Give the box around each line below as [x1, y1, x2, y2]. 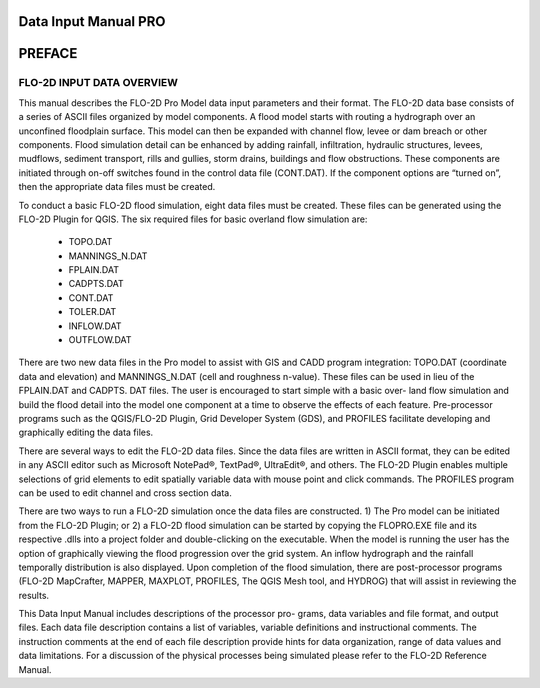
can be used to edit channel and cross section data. [18, 486, 232, 499]
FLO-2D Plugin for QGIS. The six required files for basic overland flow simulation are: [18, 213, 368, 225]
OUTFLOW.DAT [68, 334, 132, 346]
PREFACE [18, 45, 78, 62]
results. [18, 589, 50, 601]
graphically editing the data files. [18, 426, 154, 439]
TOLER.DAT [68, 306, 117, 318]
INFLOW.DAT [68, 320, 122, 332]
